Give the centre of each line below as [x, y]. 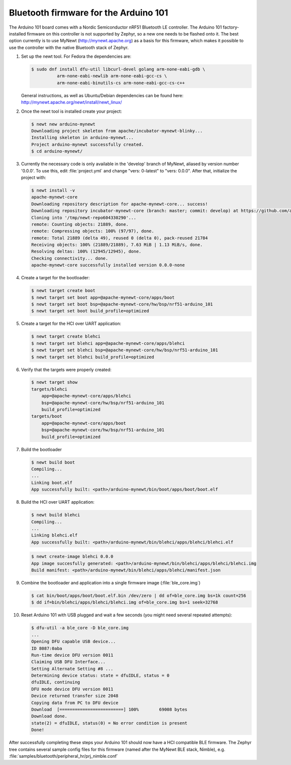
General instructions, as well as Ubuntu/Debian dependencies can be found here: [102, 95]
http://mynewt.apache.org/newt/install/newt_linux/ [72, 102]
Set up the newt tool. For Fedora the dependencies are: [76, 56]
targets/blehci [49, 389]
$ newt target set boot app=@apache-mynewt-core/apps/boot [103, 297]
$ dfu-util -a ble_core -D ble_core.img [80, 628]
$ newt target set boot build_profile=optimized [90, 311]
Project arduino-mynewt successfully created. [88, 144]
